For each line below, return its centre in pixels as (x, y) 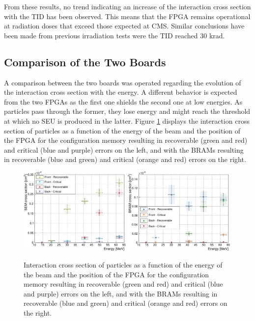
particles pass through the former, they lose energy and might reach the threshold (127, 111)
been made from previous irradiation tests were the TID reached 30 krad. (114, 35)
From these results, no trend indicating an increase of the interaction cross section (127, 6)
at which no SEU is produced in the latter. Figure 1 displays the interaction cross (127, 120)
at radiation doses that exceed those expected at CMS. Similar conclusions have (124, 26)
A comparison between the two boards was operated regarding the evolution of (123, 82)
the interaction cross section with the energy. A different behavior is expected (121, 92)
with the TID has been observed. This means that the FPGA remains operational (127, 16)
